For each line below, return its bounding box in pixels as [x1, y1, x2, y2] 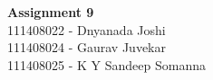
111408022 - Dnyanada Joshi [7, 20, 166, 39]
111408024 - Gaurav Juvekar [7, 38, 166, 57]
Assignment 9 [7, 3, 94, 21]
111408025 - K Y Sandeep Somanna [7, 55, 206, 74]
